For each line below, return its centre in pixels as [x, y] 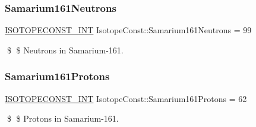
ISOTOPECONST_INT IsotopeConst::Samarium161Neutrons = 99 [128, 30]
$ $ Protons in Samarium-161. [63, 118]
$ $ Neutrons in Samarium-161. [65, 50]
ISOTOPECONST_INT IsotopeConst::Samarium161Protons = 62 [126, 98]
